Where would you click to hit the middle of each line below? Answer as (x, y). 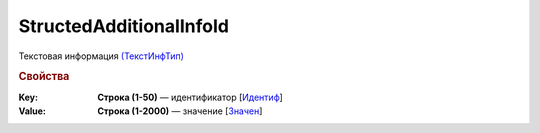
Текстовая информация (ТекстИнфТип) (101, 56)
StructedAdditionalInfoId (124, 26)
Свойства (44, 77)
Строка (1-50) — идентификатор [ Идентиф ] (190, 97)
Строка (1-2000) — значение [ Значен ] (180, 111)
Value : (32, 111)
